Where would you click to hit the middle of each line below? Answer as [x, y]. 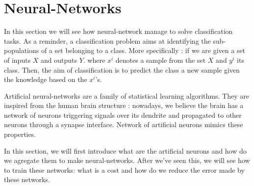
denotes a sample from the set [161, 60]
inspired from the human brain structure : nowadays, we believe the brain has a [124, 105]
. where [94, 60]
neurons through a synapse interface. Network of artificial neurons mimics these [124, 124]
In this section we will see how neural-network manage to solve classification [118, 31]
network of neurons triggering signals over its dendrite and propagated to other [123, 115]
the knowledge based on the [46, 79]
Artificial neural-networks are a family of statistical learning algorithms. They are [127, 95]
